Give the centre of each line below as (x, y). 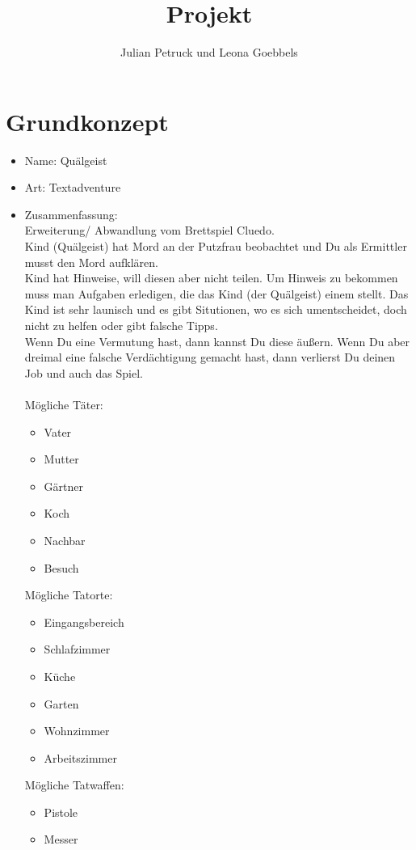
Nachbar (65, 540)
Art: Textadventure (73, 187)
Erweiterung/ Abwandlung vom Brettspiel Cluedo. (149, 230)
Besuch (61, 567)
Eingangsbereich (84, 622)
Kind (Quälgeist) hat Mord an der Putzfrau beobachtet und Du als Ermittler (216, 246)
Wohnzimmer (77, 731)
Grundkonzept (87, 121)
